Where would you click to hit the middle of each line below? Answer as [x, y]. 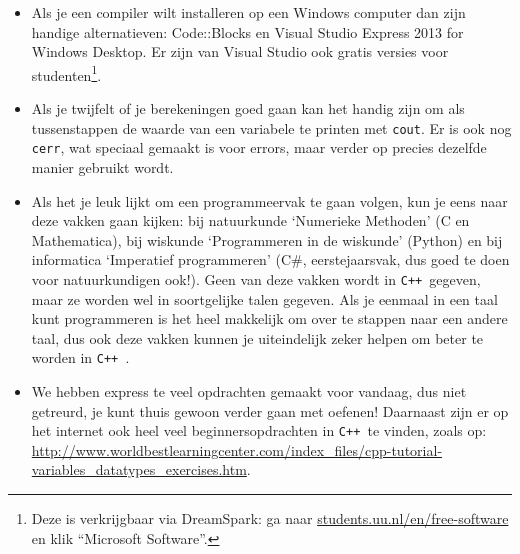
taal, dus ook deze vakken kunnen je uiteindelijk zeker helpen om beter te [257, 337]
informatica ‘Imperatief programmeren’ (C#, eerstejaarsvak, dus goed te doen [270, 259]
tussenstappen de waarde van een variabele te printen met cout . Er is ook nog [271, 127]
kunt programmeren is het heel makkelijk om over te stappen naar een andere [269, 318]
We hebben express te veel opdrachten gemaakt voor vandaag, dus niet [249, 391]
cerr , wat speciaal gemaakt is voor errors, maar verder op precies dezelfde [259, 147]
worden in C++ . [80, 357]
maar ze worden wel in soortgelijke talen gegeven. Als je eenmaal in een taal [264, 298]
